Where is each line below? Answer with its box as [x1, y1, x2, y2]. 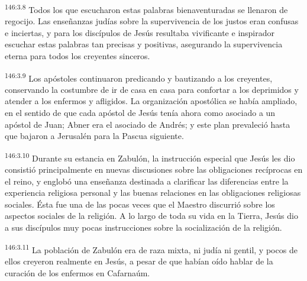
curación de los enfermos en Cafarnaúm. [5, 266, 150, 279]
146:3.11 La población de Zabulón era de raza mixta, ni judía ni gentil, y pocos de [5, 241, 298, 256]
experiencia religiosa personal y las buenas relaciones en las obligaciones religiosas [5, 186, 301, 199]
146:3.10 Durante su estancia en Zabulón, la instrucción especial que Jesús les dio [5, 150, 295, 164]
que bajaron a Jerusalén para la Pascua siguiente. [5, 130, 184, 142]
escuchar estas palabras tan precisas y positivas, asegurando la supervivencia [5, 38, 283, 50]
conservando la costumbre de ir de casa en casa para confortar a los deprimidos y [5, 83, 299, 95]
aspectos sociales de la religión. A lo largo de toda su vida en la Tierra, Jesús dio [5, 209, 298, 222]
